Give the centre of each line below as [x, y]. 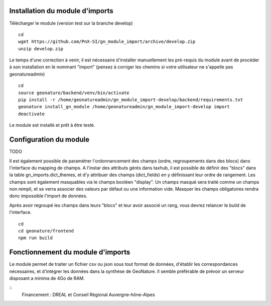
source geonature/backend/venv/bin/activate [74, 93]
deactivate [32, 114]
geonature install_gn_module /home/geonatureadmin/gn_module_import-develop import [124, 107]
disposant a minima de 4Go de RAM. [47, 278]
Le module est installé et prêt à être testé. [52, 125]
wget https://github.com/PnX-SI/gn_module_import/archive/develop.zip [107, 42]
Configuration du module [49, 140]
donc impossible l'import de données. [48, 196]
